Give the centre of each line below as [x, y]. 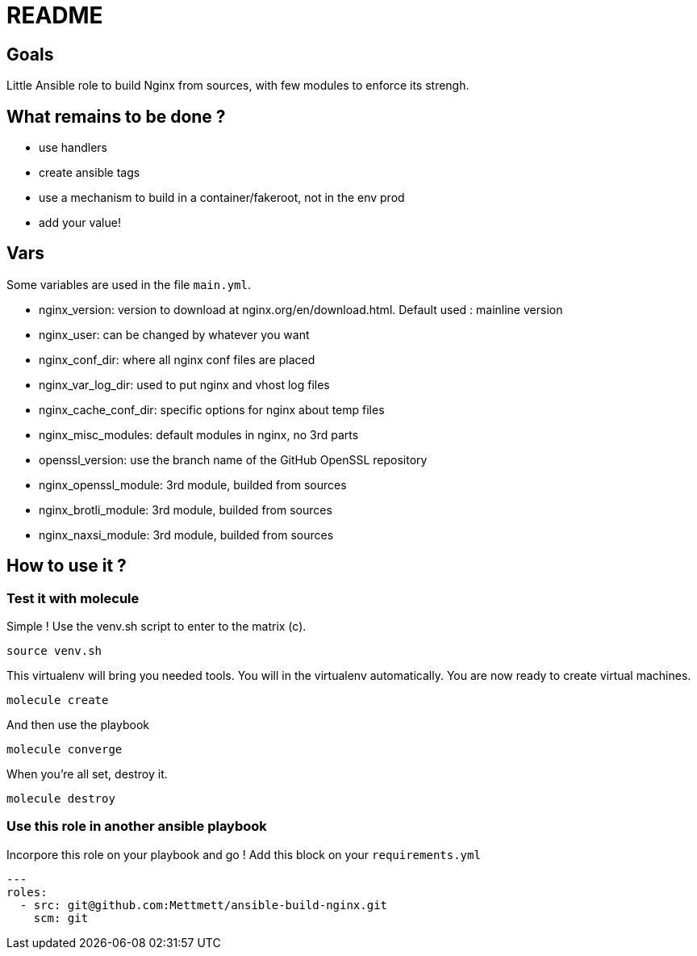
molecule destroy [61, 799]
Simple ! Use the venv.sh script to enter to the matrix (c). [157, 627]
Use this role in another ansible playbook [137, 826]
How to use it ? [67, 566]
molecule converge [65, 750]
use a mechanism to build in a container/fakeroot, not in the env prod [222, 198]
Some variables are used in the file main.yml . [129, 284]
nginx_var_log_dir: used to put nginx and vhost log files [184, 384]
